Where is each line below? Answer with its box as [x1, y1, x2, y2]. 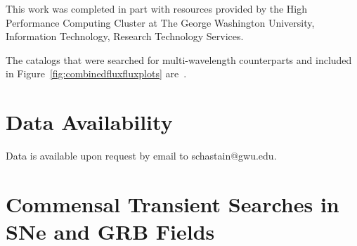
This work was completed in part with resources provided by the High [6, 1, 308, 15]
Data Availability [6, 108, 173, 136]
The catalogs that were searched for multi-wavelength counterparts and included [6, 52, 352, 67]
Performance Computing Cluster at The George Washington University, [6, 15, 315, 30]
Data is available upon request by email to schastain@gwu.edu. [6, 148, 277, 163]
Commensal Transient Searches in [6, 189, 339, 218]
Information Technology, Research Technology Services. [6, 29, 244, 44]
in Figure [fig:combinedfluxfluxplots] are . [6, 66, 187, 81]
